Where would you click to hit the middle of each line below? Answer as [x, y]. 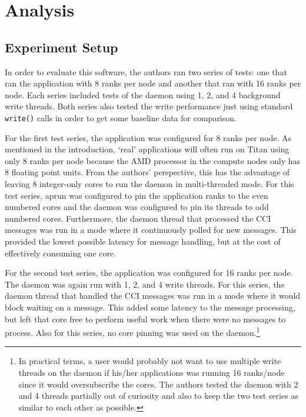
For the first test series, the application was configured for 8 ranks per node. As [148, 137]
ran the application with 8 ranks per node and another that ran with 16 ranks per [153, 83]
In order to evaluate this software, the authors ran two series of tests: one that [146, 71]
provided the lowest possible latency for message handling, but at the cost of [143, 241]
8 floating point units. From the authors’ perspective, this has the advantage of [147, 172]
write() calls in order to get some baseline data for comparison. [121, 117]
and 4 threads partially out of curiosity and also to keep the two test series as [158, 396]
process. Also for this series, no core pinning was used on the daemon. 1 [132, 331]
